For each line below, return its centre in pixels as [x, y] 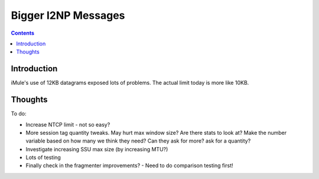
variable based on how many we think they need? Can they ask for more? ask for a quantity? [138, 141]
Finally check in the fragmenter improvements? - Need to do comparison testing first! [129, 165]
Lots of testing [43, 158]
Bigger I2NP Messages [68, 15]
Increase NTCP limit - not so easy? [68, 124]
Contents [23, 33]
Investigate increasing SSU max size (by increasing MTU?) [97, 149]
